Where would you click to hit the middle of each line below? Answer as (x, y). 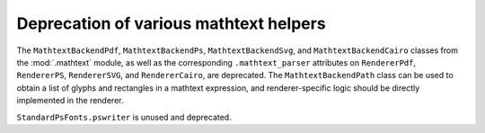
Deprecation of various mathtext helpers (172, 23)
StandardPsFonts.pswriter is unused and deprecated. (124, 117)
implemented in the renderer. (70, 101)
